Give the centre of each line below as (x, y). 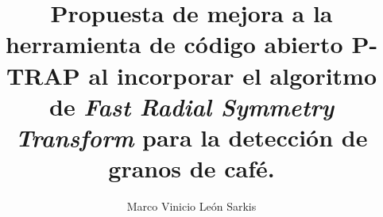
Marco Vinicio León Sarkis (191, 206)
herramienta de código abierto (174, 44)
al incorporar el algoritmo (233, 75)
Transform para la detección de (191, 137)
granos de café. (191, 168)
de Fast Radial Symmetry (191, 106)
